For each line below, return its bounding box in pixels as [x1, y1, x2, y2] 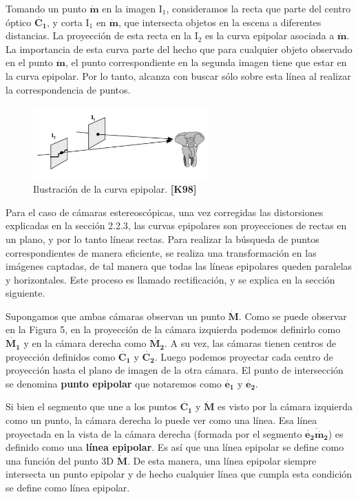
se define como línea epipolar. [6, 480, 130, 495]
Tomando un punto [6, 1, 87, 15]
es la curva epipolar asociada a [205, 28, 335, 43]
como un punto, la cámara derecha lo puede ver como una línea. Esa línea [6, 413, 317, 427]
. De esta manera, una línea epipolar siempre [127, 453, 317, 467]
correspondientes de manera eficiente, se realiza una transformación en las [6, 245, 317, 259]
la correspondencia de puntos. [6, 82, 131, 96]
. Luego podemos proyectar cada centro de [154, 349, 334, 363]
